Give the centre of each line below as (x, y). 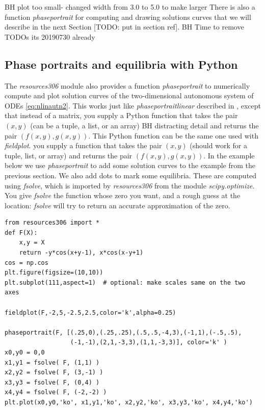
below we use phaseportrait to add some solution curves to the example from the (130, 165)
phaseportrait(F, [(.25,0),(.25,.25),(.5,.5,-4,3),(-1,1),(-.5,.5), (123, 332)
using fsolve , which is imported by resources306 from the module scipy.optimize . (130, 185)
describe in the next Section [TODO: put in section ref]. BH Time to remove (124, 27)
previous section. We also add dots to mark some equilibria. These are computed (131, 175)
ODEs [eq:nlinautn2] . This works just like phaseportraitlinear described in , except (133, 105)
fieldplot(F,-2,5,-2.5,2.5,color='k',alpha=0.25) (90, 312)
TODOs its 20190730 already (50, 36)
